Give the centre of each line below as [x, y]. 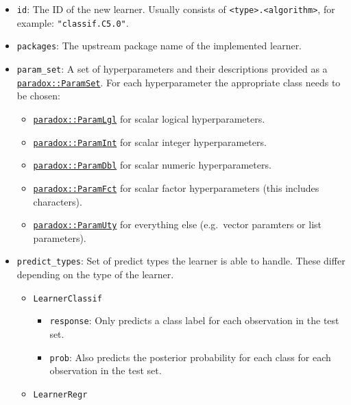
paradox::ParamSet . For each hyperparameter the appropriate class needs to [179, 82]
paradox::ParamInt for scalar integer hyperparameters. [150, 142]
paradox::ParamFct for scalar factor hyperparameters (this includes [176, 187]
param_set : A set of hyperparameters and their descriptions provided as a [172, 68]
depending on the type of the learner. [95, 274]
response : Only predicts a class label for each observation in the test [194, 320]
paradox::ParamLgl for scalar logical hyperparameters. [149, 118]
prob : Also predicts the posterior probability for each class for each [190, 357]
